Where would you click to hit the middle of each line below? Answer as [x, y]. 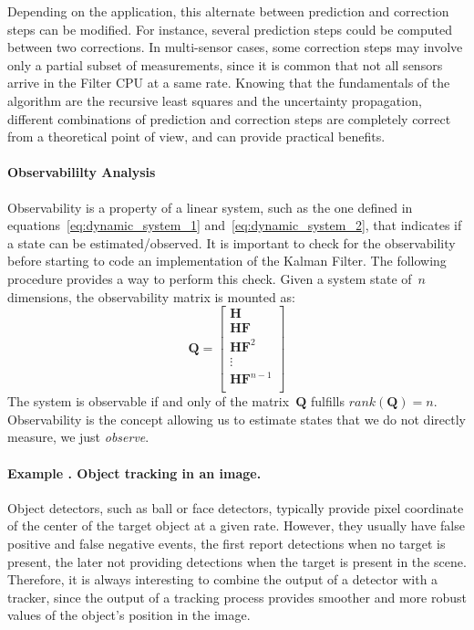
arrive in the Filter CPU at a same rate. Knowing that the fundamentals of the [229, 83]
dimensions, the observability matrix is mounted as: [151, 296]
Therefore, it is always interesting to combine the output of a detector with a [223, 579]
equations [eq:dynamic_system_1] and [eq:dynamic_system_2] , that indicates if [235, 225]
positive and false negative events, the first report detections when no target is [227, 544]
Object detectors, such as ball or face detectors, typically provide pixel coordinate [236, 507]
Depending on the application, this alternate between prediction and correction [228, 11]
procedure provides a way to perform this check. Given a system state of [210, 278]
